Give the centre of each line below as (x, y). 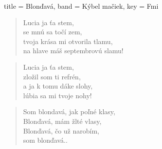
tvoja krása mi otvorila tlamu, (68, 41)
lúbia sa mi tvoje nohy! (57, 95)
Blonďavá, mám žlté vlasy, (62, 121)
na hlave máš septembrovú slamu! (73, 51)
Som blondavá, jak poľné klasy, (69, 112)
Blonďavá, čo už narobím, (61, 130)
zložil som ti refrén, (52, 76)
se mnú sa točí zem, (53, 32)
